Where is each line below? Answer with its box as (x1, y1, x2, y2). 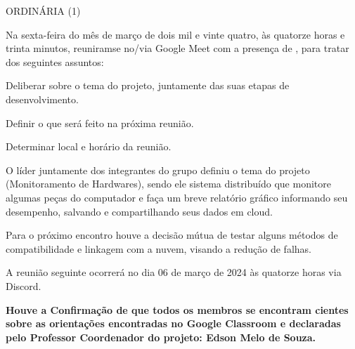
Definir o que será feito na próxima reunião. (6, 115, 194, 130)
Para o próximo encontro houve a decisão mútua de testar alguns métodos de (6, 228, 338, 242)
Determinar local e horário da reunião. (6, 139, 172, 154)
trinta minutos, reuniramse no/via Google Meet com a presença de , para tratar (6, 41, 349, 55)
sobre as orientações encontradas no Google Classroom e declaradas (6, 316, 341, 331)
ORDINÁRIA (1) (6, 4, 81, 18)
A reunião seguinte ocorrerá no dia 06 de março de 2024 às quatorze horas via (6, 265, 342, 279)
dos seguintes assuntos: (6, 54, 104, 69)
